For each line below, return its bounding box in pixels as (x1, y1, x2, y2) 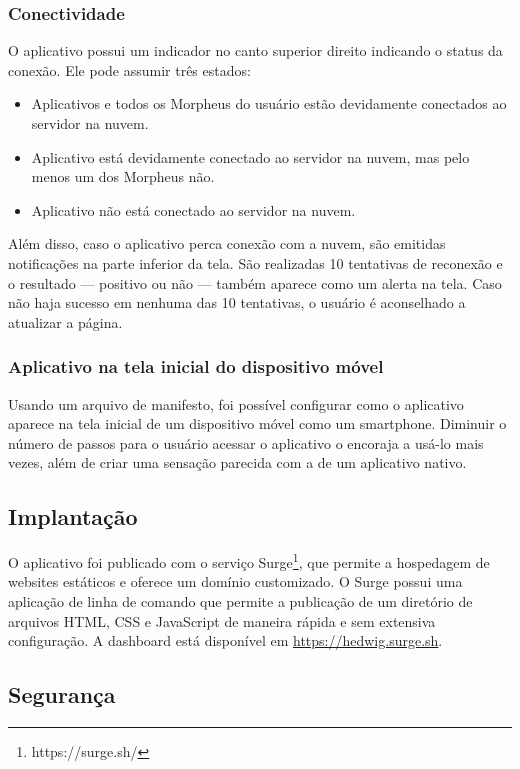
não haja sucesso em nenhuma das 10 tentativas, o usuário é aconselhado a (8, 292, 466, 313)
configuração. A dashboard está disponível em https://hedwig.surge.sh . (8, 630, 443, 651)
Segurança (8, 679, 116, 710)
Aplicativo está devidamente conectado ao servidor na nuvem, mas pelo (31, 146, 470, 167)
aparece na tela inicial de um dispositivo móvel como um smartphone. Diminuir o (8, 413, 507, 434)
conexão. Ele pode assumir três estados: (8, 59, 251, 80)
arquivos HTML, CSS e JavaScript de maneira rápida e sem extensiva (8, 610, 436, 631)
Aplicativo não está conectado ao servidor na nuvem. (31, 199, 356, 220)
